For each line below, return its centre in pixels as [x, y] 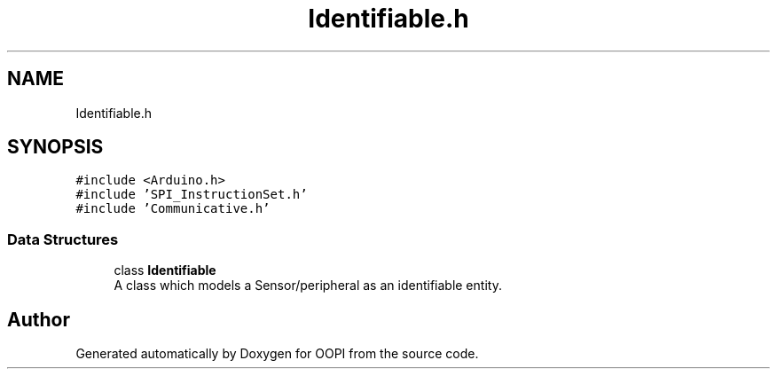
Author [39, 319]
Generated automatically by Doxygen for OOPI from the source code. [277, 354]
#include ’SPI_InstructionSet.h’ [192, 195]
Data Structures [63, 239]
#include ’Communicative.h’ [173, 209]
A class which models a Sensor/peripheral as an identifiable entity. [308, 286]
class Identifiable [165, 270]
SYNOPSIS [55, 147]
